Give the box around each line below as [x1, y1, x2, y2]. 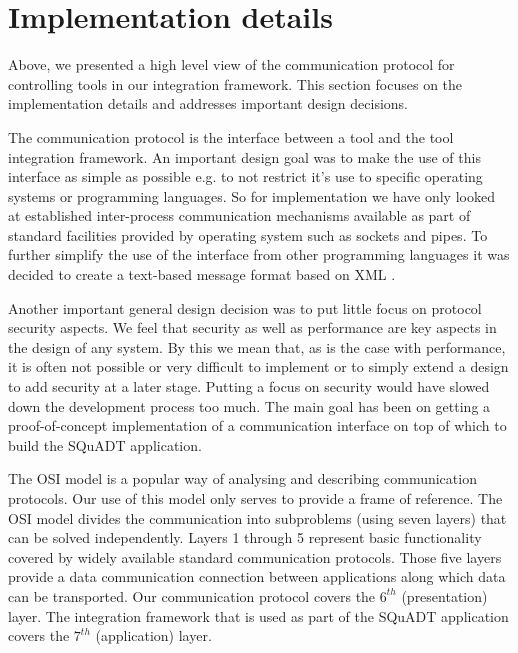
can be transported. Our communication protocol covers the [8, 585, 376, 606]
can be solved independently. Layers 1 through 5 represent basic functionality [8, 527, 482, 548]
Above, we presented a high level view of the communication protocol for [8, 54, 455, 75]
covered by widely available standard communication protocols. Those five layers [8, 546, 502, 567]
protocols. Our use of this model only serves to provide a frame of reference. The [8, 488, 503, 508]
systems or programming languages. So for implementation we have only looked [8, 185, 495, 206]
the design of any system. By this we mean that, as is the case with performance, [8, 336, 506, 357]
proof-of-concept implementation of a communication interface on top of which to [8, 415, 507, 436]
